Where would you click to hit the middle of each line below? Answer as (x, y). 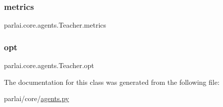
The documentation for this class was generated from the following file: (112, 82)
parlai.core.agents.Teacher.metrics (55, 25)
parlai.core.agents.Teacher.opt (49, 65)
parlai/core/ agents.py (37, 98)
